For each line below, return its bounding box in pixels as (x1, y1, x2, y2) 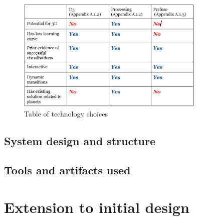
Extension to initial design (4, 196, 189, 217)
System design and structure (4, 133, 156, 148)
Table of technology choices (24, 108, 108, 119)
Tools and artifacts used (4, 162, 131, 178)
